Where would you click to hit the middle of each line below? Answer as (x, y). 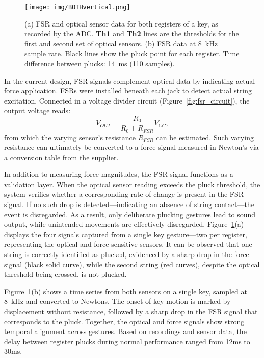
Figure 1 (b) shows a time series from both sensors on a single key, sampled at (126, 291)
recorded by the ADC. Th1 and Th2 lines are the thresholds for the (132, 33)
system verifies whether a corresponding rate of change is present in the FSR (124, 194)
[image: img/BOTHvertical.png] (77, 7)
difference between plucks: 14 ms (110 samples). (100, 63)
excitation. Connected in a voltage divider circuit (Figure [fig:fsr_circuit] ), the (127, 100)
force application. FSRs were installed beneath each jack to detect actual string (128, 91)
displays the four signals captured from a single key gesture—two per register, (126, 234)
